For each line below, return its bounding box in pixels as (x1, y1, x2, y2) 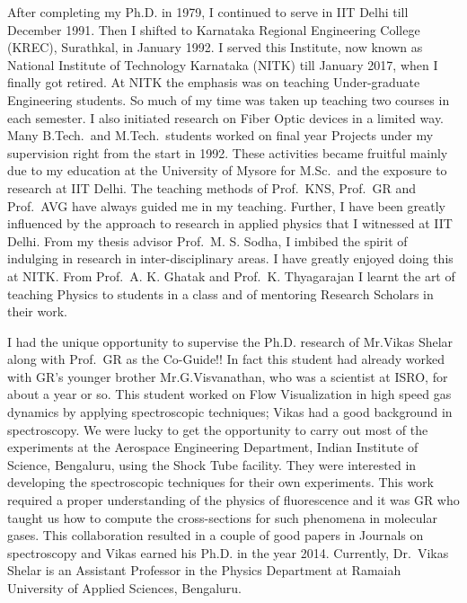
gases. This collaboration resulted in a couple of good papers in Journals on (7, 526, 424, 545)
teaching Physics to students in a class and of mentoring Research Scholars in (7, 284, 434, 303)
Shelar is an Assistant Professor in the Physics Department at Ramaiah (7, 561, 401, 580)
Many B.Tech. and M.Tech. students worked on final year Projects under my (7, 126, 434, 145)
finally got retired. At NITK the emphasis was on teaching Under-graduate (7, 73, 420, 92)
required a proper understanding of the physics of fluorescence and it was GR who (7, 491, 460, 510)
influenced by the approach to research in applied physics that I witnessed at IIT (7, 214, 453, 233)
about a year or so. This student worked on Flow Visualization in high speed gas (7, 385, 452, 403)
